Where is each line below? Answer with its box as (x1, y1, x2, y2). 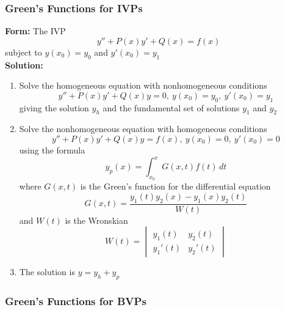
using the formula (19, 143, 85, 156)
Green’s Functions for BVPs (5, 293, 146, 309)
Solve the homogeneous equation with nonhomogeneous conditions (19, 79, 267, 92)
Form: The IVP (5, 24, 66, 37)
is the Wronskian (65, 213, 128, 226)
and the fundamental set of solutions (103, 101, 240, 114)
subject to (5, 45, 42, 58)
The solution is (19, 265, 75, 278)
